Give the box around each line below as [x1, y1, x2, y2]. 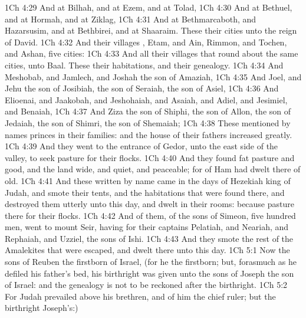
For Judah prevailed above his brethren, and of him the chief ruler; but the [5, 290, 276, 302]
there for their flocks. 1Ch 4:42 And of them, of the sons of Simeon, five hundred [5, 209, 296, 221]
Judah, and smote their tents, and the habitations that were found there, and [5, 186, 285, 198]
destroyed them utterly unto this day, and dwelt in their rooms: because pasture [5, 198, 294, 210]
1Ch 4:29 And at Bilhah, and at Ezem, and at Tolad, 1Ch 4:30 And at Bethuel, [5, 1, 292, 13]
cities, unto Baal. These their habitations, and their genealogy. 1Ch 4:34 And [5, 58, 284, 71]
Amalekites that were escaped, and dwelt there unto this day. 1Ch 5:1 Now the [5, 244, 290, 256]
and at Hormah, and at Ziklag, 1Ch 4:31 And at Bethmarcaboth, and [5, 12, 256, 25]
